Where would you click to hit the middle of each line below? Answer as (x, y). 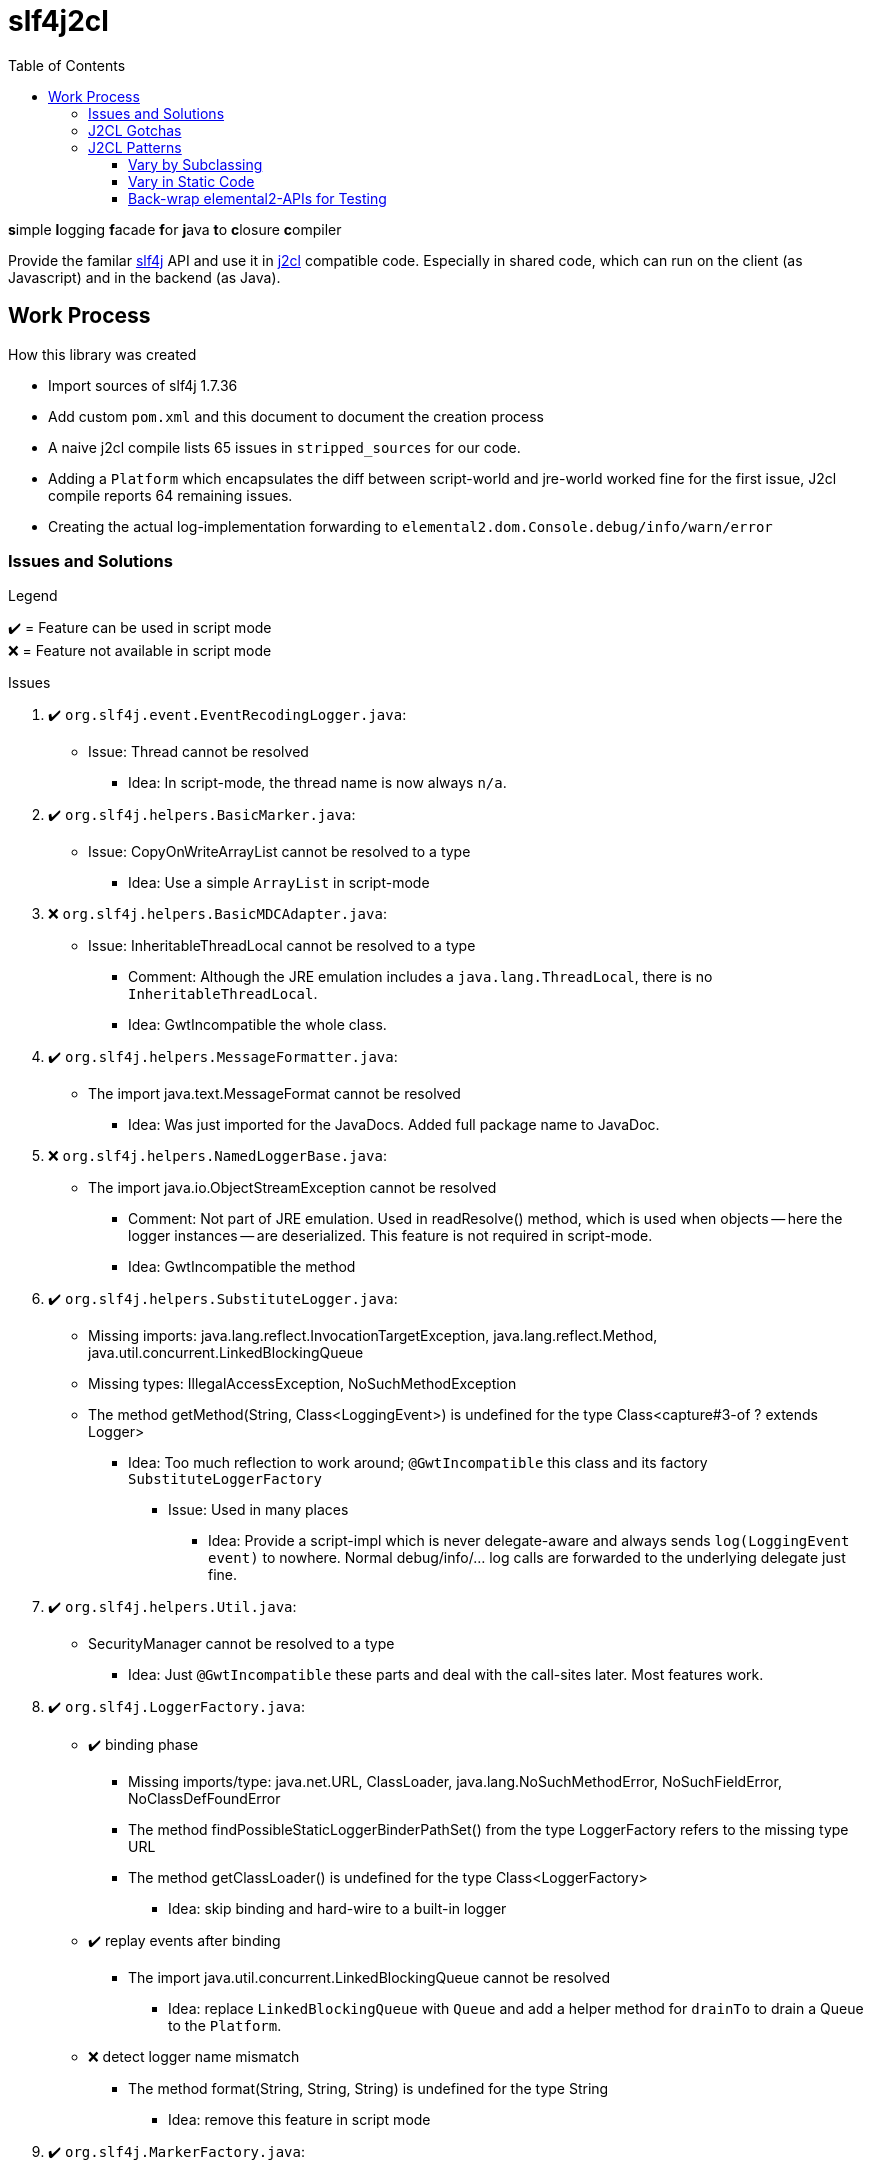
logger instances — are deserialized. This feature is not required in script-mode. (390, 1236)
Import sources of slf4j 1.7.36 (143, 385)
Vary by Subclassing (195, 164)
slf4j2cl (58, 21)
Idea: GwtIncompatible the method (242, 1267)
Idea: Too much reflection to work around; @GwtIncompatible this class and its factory (418, 1463)
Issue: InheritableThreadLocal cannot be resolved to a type (282, 946)
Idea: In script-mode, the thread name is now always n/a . (317, 783)
